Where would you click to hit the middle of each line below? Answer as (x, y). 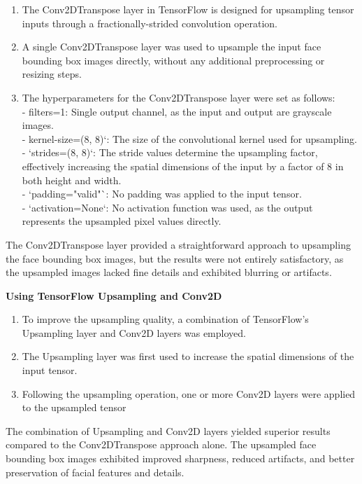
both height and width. (72, 180)
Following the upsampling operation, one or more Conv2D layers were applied (189, 393)
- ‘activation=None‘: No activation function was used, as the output (167, 207)
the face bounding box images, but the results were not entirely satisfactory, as (175, 258)
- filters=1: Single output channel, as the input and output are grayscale (177, 111)
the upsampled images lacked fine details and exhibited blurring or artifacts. (169, 272)
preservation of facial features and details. (95, 472)
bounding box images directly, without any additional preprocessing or (173, 60)
